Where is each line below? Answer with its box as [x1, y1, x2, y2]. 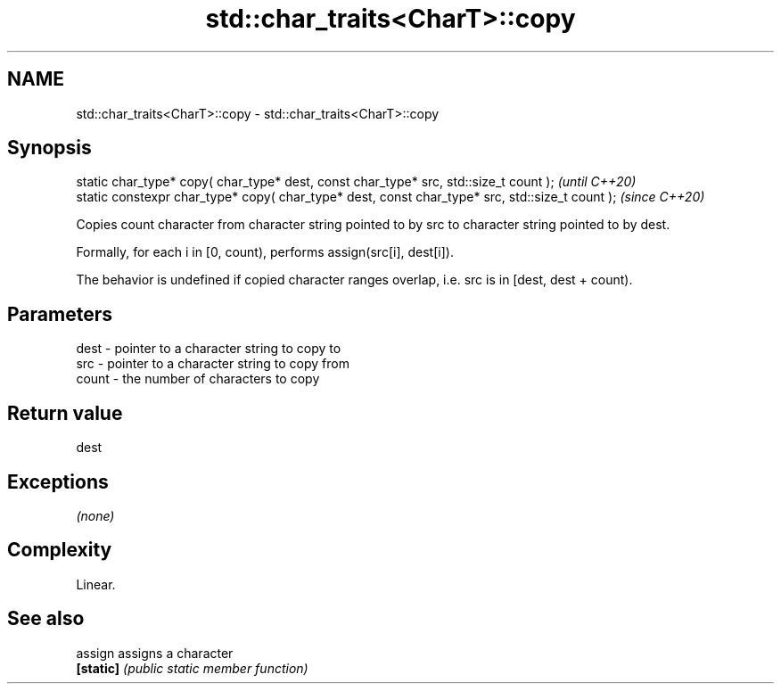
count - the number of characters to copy [76, 371, 320, 387]
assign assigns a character [76, 645, 234, 661]
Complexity [7, 539, 112, 562]
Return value [7, 401, 123, 424]
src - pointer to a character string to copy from [76, 356, 349, 372]
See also [7, 607, 85, 630]
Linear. [76, 576, 116, 592]
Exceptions [7, 470, 109, 493]
